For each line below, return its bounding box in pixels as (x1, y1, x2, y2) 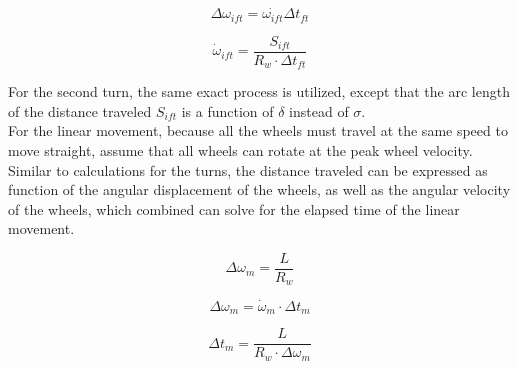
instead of (289, 100, 349, 121)
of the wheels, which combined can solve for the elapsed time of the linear (8, 198, 460, 219)
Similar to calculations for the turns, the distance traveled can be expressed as (8, 159, 488, 180)
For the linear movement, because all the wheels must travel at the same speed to (8, 120, 508, 141)
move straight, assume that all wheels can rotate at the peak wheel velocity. (8, 139, 473, 160)
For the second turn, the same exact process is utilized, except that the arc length (8, 81, 510, 102)
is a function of (181, 100, 274, 121)
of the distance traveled (8, 100, 152, 121)
